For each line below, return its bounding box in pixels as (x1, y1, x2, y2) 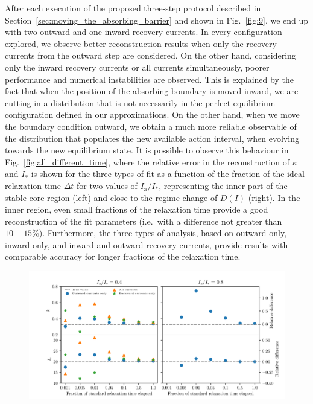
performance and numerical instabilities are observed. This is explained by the (5, 72, 294, 85)
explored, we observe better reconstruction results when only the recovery (5, 37, 277, 50)
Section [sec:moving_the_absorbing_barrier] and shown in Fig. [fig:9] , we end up (5, 13, 309, 26)
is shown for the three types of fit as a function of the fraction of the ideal (31, 167, 305, 180)
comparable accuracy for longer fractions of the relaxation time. (5, 250, 241, 263)
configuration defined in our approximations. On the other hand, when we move (5, 108, 300, 121)
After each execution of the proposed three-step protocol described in (5, 2, 261, 14)
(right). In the (248, 191, 300, 204)
